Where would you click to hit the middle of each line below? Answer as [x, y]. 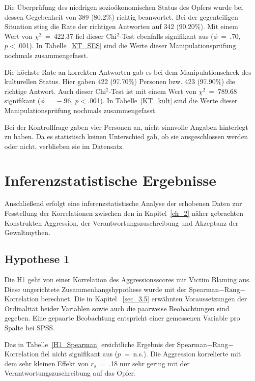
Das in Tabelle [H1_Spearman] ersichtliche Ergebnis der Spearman [106, 344]
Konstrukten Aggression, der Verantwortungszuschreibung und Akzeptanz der [122, 222]
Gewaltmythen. [28, 232]
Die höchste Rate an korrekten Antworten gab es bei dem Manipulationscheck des [128, 72]
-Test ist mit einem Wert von [153, 91]
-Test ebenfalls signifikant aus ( [167, 36]
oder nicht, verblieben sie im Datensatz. [64, 146]
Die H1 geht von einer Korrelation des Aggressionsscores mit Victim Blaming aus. [128, 279]
